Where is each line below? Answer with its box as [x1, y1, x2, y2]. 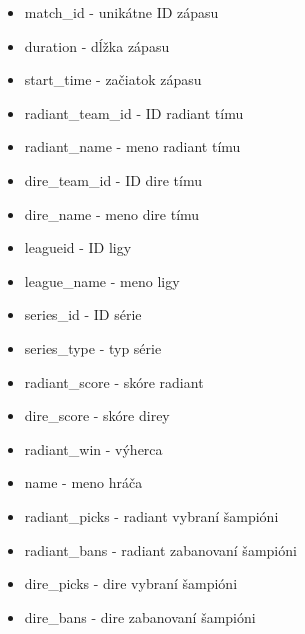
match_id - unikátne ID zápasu [24, 2, 219, 22]
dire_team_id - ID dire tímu [24, 169, 203, 190]
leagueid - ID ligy [24, 237, 132, 258]
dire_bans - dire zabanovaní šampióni [24, 606, 256, 627]
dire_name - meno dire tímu [24, 203, 200, 224]
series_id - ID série [24, 304, 142, 325]
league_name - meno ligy [24, 270, 180, 291]
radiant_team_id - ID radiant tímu [24, 102, 244, 123]
